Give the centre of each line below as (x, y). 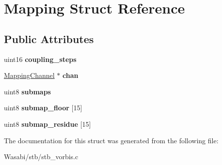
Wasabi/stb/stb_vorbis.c (41, 157)
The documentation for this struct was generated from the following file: (111, 140)
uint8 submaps (27, 91)
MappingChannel (29, 75)
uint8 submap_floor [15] (43, 108)
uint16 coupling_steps (40, 59)
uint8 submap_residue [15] (48, 124)
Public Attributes (49, 38)
